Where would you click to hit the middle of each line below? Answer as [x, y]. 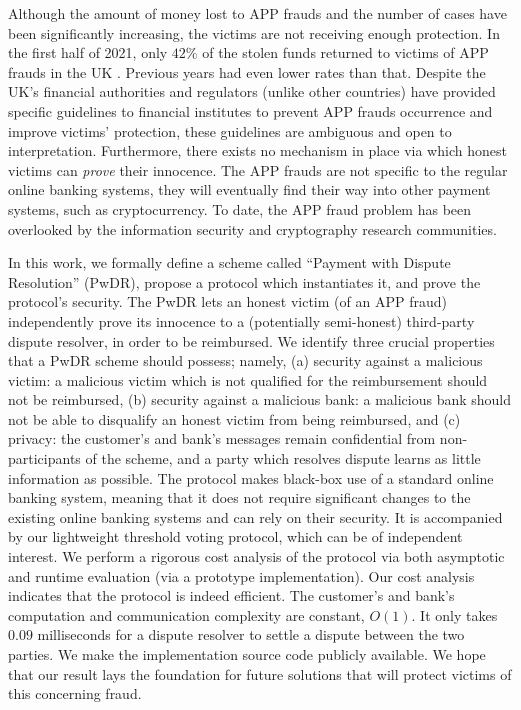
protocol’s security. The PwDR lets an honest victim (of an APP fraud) [227, 301]
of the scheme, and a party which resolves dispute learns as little [283, 458]
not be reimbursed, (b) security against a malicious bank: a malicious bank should [260, 399]
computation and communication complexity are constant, [186, 614]
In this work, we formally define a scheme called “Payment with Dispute [229, 262]
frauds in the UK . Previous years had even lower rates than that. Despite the [247, 71]
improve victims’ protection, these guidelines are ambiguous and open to [230, 130]
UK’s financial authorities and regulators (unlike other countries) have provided [252, 91]
